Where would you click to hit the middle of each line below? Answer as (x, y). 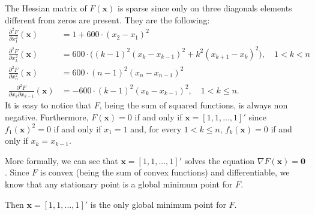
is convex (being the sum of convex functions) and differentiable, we (165, 172)
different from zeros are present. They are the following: (107, 19)
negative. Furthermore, (47, 116)
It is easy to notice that (48, 105)
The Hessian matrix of (46, 8)
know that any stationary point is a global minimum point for (119, 184)
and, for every (156, 128)
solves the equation (220, 160)
